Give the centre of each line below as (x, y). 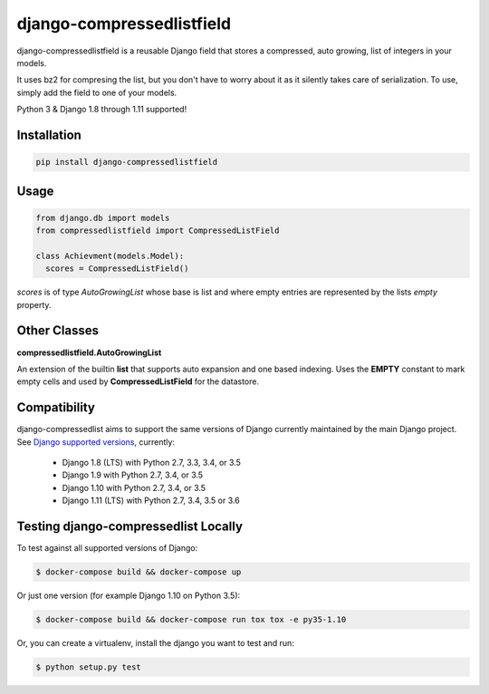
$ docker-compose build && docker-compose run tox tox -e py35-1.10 (191, 620)
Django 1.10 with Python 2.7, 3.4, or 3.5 (134, 487)
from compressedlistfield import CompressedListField (158, 231)
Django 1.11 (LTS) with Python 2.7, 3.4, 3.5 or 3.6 (151, 501)
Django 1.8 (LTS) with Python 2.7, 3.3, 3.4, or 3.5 (152, 463)
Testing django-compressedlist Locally (130, 526)
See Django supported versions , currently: (96, 442)
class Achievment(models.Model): (110, 255)
